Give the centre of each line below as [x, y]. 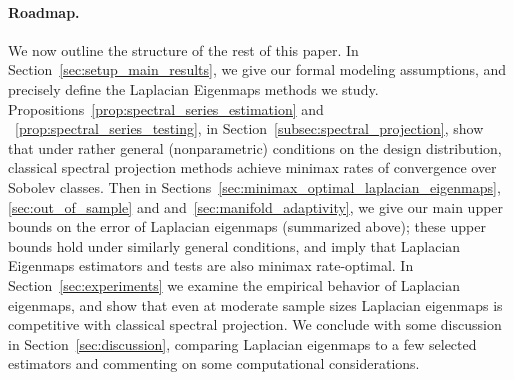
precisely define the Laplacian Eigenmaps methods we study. [193, 88]
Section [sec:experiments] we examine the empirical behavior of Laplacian [234, 284]
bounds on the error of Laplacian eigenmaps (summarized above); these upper [247, 226]
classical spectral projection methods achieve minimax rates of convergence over [252, 167]
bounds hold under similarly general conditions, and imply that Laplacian [234, 245]
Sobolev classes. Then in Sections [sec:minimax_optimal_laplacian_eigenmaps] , [254, 186]
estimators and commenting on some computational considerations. [214, 363]
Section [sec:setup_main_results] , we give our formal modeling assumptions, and [257, 69]
